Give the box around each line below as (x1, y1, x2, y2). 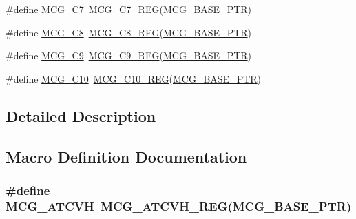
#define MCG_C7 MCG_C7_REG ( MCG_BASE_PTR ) (6, 2, 252, 16)
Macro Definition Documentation (6, 145, 247, 167)
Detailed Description (6, 105, 156, 126)
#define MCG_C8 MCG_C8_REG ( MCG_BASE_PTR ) (6, 25, 252, 39)
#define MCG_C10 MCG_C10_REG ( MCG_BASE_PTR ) (6, 71, 262, 85)
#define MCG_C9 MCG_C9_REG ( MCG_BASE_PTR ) (6, 48, 252, 63)
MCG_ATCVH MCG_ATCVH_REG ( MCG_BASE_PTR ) (6, 197, 352, 214)
